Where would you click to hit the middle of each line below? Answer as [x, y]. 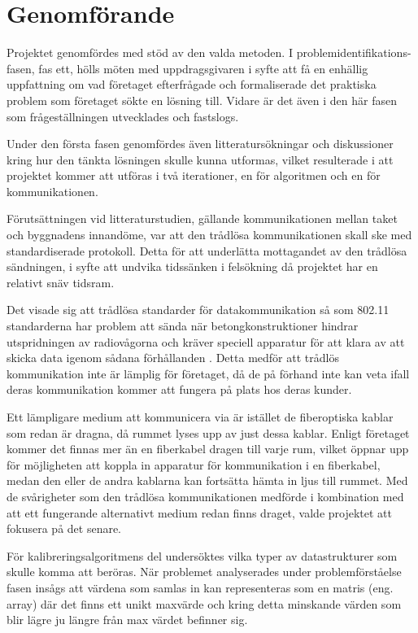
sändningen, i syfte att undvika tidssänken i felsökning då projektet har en [192, 266]
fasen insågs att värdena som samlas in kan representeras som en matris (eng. [200, 587]
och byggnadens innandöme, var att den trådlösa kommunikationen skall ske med [209, 235]
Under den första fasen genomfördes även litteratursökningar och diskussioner [200, 144]
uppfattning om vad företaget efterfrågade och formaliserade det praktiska [192, 84]
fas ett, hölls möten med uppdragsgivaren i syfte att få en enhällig [203, 68]
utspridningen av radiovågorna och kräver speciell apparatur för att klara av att [206, 341]
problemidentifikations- [354, 52]
